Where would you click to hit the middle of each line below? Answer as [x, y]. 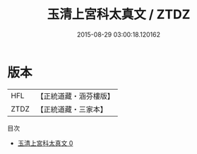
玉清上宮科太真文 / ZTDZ [119, 14]
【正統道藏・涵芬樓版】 [76, 96]
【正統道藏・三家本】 [72, 109]
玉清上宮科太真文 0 [45, 143]
